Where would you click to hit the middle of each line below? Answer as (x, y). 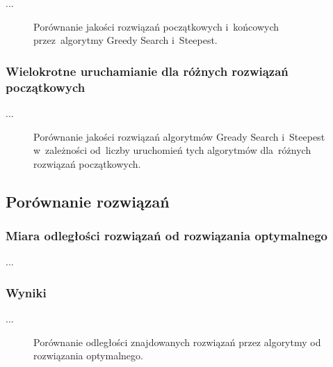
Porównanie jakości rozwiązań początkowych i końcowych (156, 26)
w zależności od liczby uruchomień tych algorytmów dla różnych (172, 150)
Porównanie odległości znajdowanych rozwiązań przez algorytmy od (177, 342)
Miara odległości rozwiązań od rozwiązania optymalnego (166, 235)
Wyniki (26, 292)
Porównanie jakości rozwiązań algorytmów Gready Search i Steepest (179, 136)
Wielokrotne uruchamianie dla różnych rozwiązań (147, 71)
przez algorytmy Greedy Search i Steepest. (125, 40)
